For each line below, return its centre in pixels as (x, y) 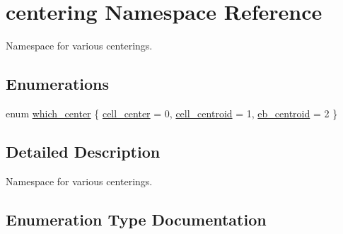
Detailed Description (83, 151)
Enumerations (58, 84)
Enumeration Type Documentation (136, 219)
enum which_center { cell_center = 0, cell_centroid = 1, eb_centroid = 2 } (172, 113)
